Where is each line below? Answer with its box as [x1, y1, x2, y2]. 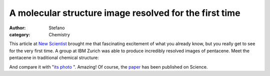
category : [9, 31, 30, 37]
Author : [9, 25, 26, 31]
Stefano [48, 25, 65, 31]
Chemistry [48, 31, 70, 37]
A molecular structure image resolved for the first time [9, 7, 240, 18]
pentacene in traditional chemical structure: [9, 55, 99, 61]
